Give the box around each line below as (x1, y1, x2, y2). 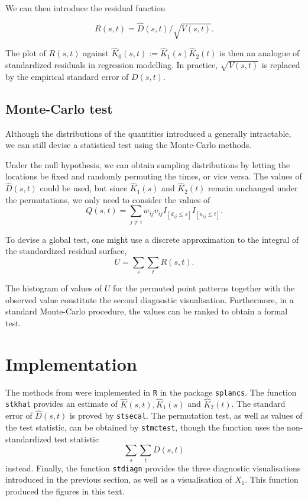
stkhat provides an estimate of (5, 397, 118, 410)
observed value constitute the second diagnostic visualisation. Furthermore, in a (5, 293, 294, 306)
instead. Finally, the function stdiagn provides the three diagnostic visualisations (5, 461, 301, 474)
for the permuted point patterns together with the (113, 282, 295, 294)
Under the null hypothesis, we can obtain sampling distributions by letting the (5, 158, 290, 171)
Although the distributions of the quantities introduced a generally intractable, (5, 127, 291, 139)
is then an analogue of (219, 47, 300, 59)
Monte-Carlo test (5, 99, 113, 117)
